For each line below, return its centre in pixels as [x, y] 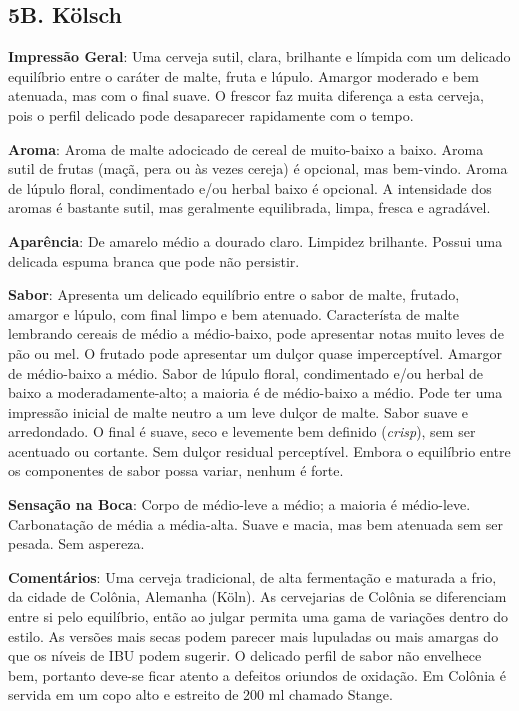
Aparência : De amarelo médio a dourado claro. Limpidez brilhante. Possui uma [255, 240]
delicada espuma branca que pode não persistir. [154, 260]
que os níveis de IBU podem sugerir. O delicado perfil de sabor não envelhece [245, 655]
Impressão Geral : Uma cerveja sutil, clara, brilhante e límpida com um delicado [259, 56]
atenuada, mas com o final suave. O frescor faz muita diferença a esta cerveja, [246, 95]
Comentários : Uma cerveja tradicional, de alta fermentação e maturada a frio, [252, 576]
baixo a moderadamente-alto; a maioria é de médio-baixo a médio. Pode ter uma [255, 392]
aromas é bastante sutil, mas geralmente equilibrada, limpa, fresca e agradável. [249, 207]
